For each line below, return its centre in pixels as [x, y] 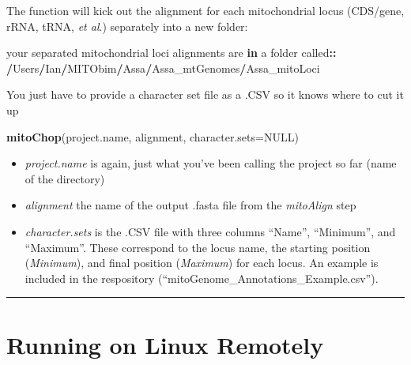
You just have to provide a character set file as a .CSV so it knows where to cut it [205, 94]
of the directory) [65, 178]
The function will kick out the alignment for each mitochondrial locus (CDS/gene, [205, 10]
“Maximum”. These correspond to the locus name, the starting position [198, 247]
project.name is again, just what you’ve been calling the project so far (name [211, 163]
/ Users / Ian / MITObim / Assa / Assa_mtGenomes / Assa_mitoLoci [163, 68]
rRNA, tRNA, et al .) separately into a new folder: [127, 26]
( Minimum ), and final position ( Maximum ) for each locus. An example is [202, 263]
